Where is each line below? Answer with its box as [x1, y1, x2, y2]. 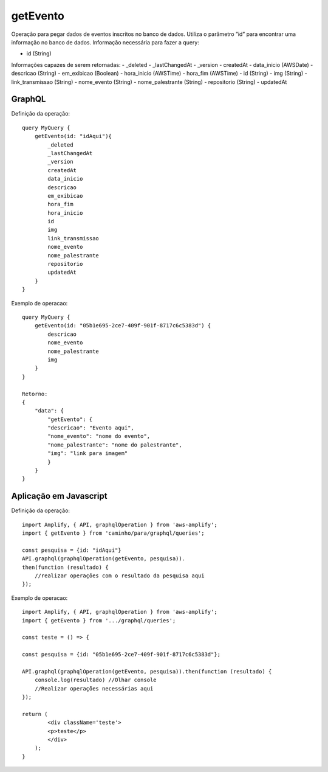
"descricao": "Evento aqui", [47, 425, 135, 431]
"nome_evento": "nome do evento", [47, 433, 151, 440]
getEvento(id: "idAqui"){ [34, 133, 112, 140]
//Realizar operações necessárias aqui [34, 685, 154, 692]
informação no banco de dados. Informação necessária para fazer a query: [11, 38, 200, 46]
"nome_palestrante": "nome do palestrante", [47, 441, 182, 448]
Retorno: [22, 390, 48, 397]
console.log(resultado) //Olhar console [34, 676, 157, 684]
